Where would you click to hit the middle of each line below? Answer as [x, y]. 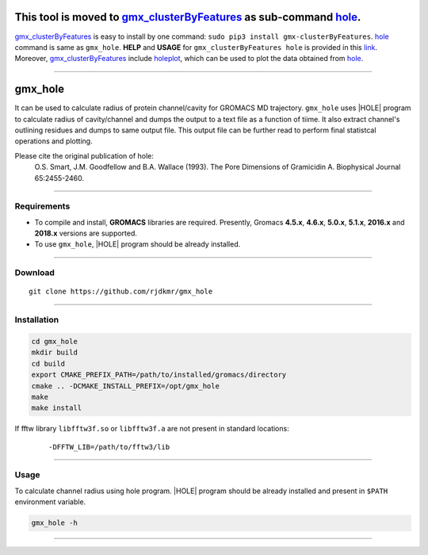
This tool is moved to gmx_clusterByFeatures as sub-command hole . [188, 17]
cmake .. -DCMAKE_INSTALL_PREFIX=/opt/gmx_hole [125, 386]
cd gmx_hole [55, 341]
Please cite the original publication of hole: [84, 155]
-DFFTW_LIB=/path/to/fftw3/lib [109, 447]
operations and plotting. [53, 141]
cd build [48, 364]
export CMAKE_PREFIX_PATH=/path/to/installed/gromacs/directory [159, 375]
